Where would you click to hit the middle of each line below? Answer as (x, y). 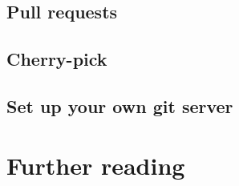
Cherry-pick (57, 59)
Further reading (96, 165)
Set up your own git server (120, 105)
